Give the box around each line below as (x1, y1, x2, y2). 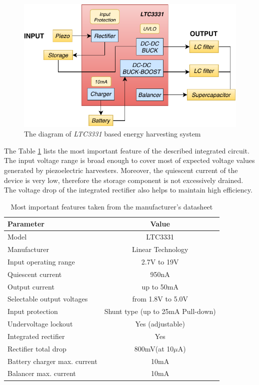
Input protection (7, 306, 58, 316)
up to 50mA (141, 281, 178, 291)
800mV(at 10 (134, 343, 174, 353)
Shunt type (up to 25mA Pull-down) (104, 306, 216, 316)
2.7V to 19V (141, 256, 179, 266)
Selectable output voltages (7, 293, 88, 304)
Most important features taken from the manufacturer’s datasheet (10, 201, 213, 211)
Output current (7, 281, 54, 291)
